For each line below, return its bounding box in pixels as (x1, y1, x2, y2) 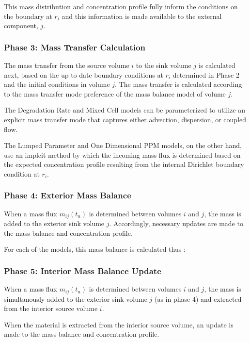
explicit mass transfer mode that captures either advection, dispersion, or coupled (4, 114, 247, 124)
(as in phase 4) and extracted (154, 293, 242, 304)
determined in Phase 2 (172, 69, 239, 80)
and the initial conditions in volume (4, 79, 110, 89)
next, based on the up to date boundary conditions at (4, 69, 163, 80)
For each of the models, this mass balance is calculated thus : (4, 244, 186, 254)
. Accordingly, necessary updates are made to (109, 218, 243, 228)
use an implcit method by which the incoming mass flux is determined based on (4, 149, 241, 160)
